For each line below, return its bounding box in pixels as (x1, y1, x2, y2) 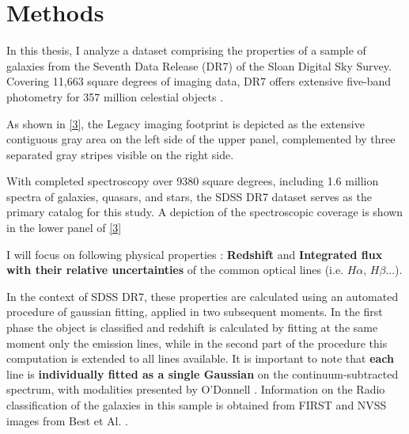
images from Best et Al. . (6, 412, 128, 428)
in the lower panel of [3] (6, 219, 122, 236)
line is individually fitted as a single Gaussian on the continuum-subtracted (6, 365, 399, 382)
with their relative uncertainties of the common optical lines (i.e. (6, 261, 344, 278)
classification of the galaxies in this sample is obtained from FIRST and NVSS (6, 397, 387, 413)
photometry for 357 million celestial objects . (6, 88, 224, 105)
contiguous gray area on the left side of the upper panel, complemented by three (6, 131, 396, 147)
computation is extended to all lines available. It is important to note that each (6, 350, 395, 367)
